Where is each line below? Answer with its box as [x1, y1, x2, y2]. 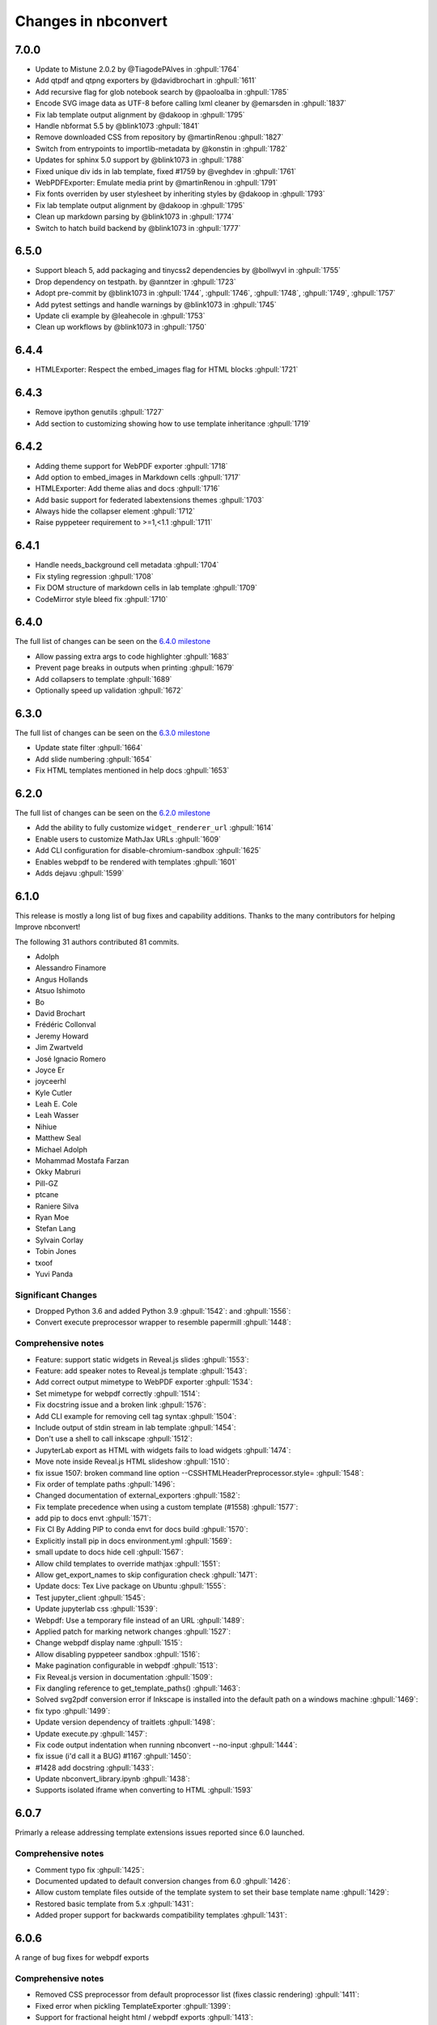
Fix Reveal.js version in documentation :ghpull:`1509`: [35, 1672, 214, 1682]
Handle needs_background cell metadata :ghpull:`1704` [35, 560, 219, 570]
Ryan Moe [35, 1213, 70, 1222]
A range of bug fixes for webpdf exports [15, 1952, 150, 1962]
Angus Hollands [35, 974, 88, 984]
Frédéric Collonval [35, 1020, 96, 1030]
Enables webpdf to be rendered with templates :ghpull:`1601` [35, 857, 238, 867]
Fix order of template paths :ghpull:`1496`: [35, 1479, 176, 1489]
